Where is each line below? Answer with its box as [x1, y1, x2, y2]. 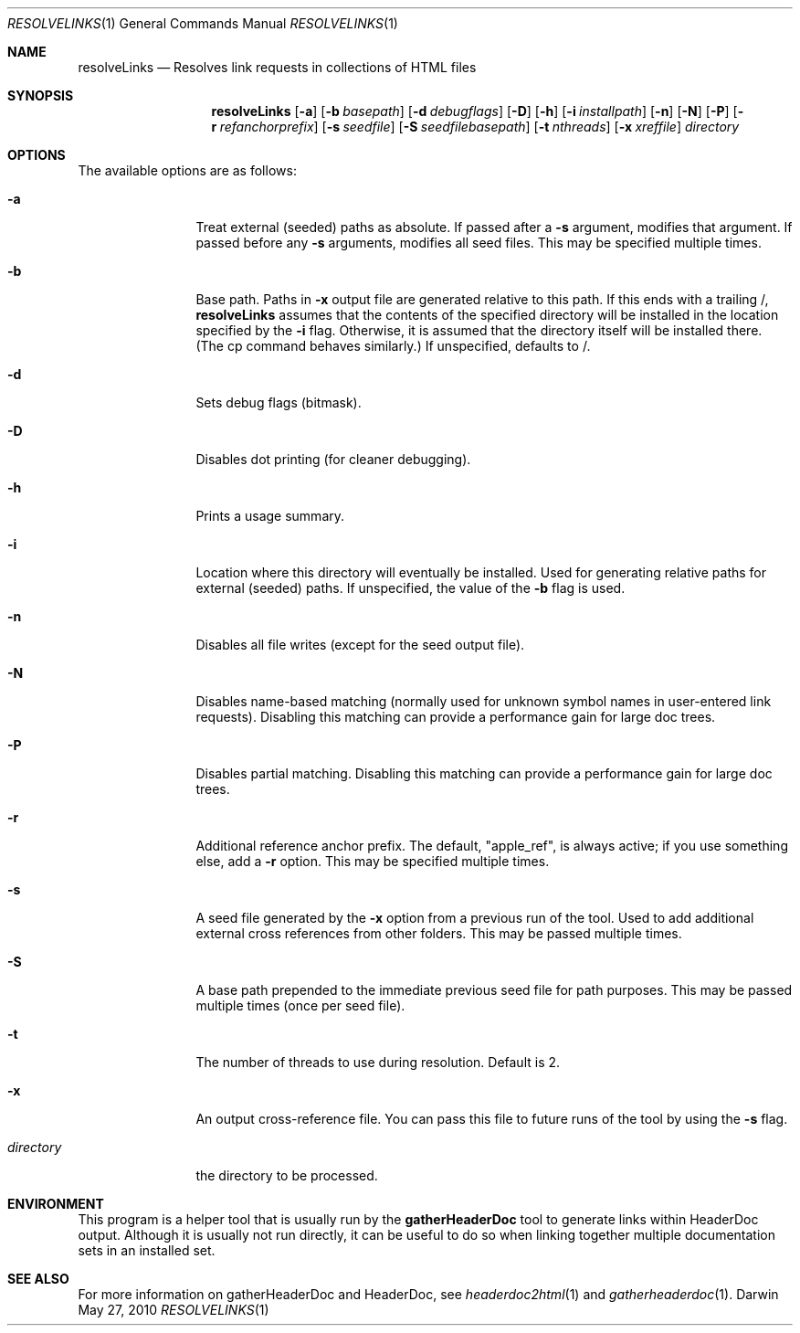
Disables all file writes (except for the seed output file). [195, 637, 525, 652]
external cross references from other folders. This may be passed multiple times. [195, 926, 682, 941]
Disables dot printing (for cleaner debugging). [195, 451, 471, 467]
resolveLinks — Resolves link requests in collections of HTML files [78, 59, 477, 75]
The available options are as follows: [78, 163, 297, 178]
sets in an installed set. [78, 1243, 216, 1258]
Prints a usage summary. [195, 508, 345, 524]
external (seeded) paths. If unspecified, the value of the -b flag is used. [195, 580, 626, 596]
